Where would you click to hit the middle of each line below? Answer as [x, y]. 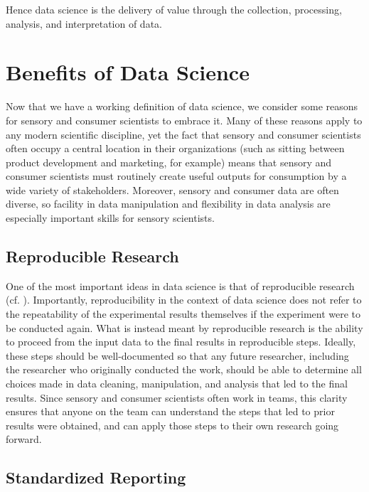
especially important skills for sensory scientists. [110, 218]
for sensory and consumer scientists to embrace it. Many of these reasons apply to [184, 120]
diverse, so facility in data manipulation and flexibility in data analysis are [168, 204]
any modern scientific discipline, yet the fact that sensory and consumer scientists [183, 134]
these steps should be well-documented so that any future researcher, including [177, 355]
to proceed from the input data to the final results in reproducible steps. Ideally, [181, 342]
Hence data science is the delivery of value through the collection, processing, [174, 9]
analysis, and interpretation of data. [84, 23]
